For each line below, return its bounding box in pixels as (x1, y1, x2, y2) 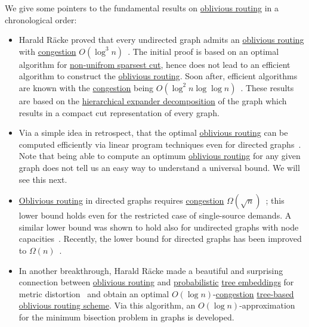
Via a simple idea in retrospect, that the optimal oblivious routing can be (18, 126, 288, 139)
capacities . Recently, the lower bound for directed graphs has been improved (18, 232, 302, 245)
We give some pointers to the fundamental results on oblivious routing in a (5, 2, 279, 14)
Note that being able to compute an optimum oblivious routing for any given (18, 150, 301, 162)
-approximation (239, 299, 295, 312)
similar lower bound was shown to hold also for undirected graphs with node (18, 220, 299, 233)
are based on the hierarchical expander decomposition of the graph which (18, 94, 287, 107)
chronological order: (5, 13, 77, 26)
